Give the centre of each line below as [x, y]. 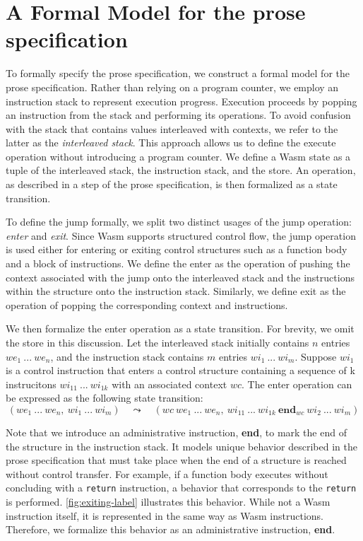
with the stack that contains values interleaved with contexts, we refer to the [172, 128]
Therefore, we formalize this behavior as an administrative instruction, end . [171, 529]
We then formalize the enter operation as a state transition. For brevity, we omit [180, 328]
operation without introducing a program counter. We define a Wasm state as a [178, 156]
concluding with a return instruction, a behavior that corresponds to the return [181, 488]
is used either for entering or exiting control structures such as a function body [177, 249]
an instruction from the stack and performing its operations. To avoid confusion [178, 115]
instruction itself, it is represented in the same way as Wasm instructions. [165, 515]
